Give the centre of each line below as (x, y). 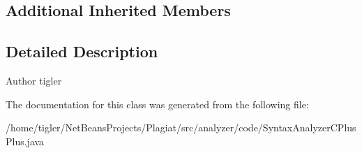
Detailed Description (82, 51)
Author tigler (34, 80)
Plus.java (25, 141)
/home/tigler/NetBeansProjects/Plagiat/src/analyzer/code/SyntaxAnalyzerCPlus (181, 127)
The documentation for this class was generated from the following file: (157, 104)
